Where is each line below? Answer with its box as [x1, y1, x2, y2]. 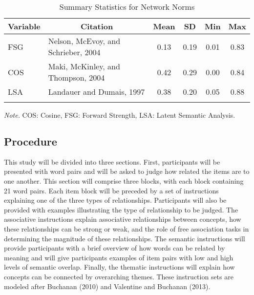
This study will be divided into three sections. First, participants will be [4, 156, 220, 167]
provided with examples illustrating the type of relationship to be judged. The [4, 204, 238, 214]
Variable [8, 21, 41, 32]
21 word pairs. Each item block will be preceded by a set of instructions [4, 185, 219, 195]
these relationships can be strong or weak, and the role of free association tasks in [4, 223, 249, 233]
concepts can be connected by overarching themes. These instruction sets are [4, 271, 233, 281]
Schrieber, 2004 [48, 46, 101, 58]
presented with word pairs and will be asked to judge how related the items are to [4, 166, 250, 176]
